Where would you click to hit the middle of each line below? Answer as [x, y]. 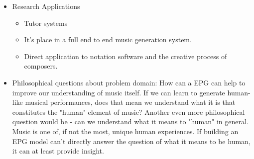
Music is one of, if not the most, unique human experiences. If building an [125, 131]
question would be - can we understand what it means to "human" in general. [130, 121]
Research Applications [46, 6]
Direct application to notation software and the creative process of [126, 56]
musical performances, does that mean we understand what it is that [130, 102]
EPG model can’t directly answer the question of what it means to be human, [131, 141]
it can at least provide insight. [58, 151]
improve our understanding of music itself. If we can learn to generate [119, 92]
